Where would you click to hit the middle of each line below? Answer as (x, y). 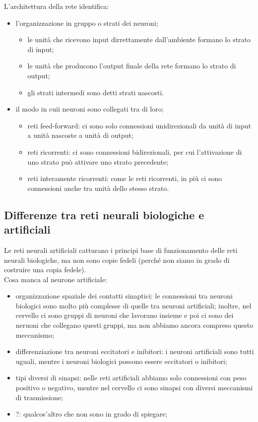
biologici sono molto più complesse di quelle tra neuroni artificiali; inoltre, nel (133, 305)
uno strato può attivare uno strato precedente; (98, 161)
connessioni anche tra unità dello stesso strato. (98, 188)
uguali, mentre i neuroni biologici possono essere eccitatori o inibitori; (121, 361)
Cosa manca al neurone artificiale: (56, 279)
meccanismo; (35, 334)
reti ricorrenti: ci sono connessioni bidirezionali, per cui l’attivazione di (135, 151)
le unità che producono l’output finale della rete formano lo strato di (132, 66)
